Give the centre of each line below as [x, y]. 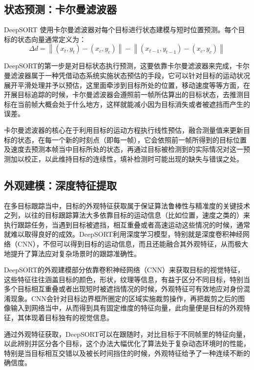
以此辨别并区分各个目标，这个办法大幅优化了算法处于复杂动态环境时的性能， [127, 343]
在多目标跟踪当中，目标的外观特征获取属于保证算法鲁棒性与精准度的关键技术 [127, 205]
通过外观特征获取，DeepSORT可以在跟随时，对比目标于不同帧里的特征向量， [127, 334]
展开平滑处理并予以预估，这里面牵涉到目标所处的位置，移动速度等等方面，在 [127, 85]
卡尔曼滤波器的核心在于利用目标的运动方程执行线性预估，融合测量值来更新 [124, 130]
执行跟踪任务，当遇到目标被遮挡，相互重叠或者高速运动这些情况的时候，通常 [127, 224]
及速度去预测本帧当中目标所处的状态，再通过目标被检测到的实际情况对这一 [124, 149]
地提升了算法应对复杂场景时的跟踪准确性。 [72, 253]
